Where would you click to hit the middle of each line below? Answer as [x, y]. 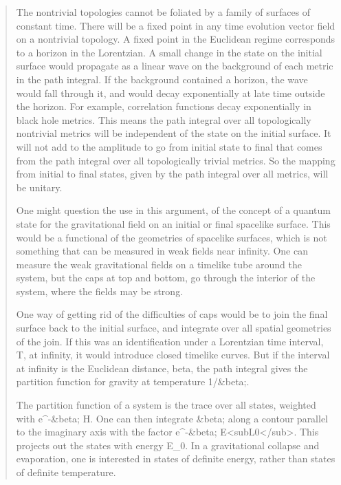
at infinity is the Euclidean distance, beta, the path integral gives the [162, 368]
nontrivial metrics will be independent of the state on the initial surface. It [174, 133]
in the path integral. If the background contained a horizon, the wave [162, 79]
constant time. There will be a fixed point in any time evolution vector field [176, 25]
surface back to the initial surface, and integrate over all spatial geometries [174, 328]
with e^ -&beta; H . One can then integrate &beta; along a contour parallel [172, 418]
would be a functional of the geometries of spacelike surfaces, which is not [172, 237]
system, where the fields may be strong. [100, 291]
